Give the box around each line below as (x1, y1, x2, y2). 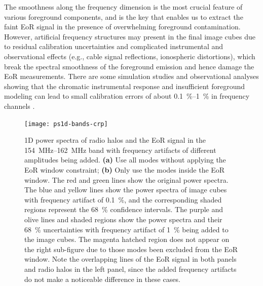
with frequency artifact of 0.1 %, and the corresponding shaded (24, 194, 222, 205)
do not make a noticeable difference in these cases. (24, 273, 180, 284)
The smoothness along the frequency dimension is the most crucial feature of (4, 2, 243, 12)
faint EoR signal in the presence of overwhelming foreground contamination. (4, 21, 241, 32)
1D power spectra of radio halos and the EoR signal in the (24, 135, 206, 145)
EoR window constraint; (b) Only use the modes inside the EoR (24, 164, 225, 175)
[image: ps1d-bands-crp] (24, 120, 108, 128)
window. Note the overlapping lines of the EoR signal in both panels (24, 254, 237, 264)
